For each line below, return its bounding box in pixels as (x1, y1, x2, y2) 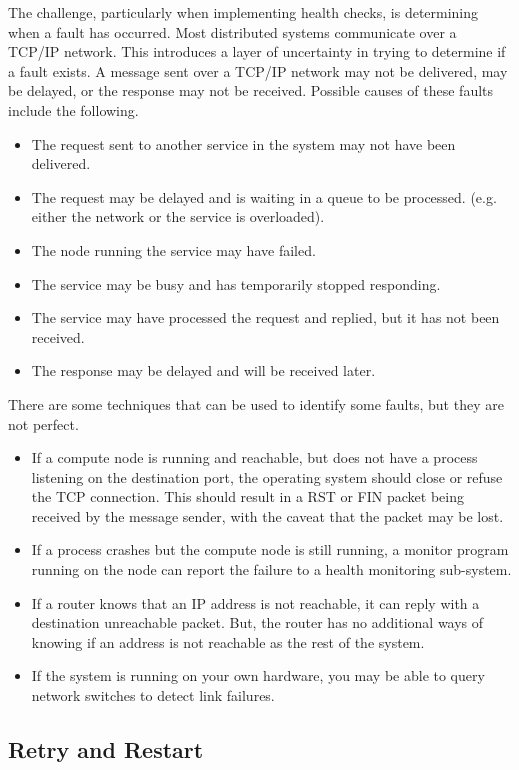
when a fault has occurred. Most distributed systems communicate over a (8, 21, 457, 42)
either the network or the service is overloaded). (31, 206, 325, 227)
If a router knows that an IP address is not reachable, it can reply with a (31, 592, 480, 613)
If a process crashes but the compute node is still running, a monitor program (31, 539, 509, 560)
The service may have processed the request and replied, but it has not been (31, 307, 500, 328)
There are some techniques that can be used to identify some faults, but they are (8, 393, 504, 414)
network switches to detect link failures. (31, 685, 275, 706)
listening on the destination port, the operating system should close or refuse (31, 466, 503, 487)
